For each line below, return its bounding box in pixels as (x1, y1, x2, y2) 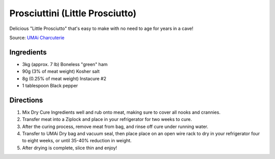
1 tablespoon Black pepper (22, 83, 78, 89)
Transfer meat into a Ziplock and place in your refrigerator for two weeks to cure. (22, 116, 192, 122)
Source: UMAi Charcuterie (9, 35, 65, 41)
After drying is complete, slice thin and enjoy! (22, 145, 117, 151)
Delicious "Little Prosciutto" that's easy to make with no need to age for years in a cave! (9, 25, 194, 31)
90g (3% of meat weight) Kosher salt (22, 69, 100, 75)
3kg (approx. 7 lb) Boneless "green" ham (22, 61, 108, 67)
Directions (9, 96, 43, 104)
